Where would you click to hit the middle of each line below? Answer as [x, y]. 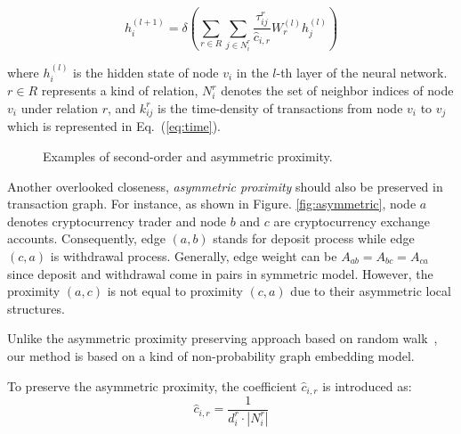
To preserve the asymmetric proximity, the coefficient [152, 385]
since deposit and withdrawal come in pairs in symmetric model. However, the [220, 273]
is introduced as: [367, 385]
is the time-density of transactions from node [280, 107]
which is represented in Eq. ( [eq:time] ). [114, 126]
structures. [36, 308]
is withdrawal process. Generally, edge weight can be [194, 255]
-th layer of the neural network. [362, 72]
